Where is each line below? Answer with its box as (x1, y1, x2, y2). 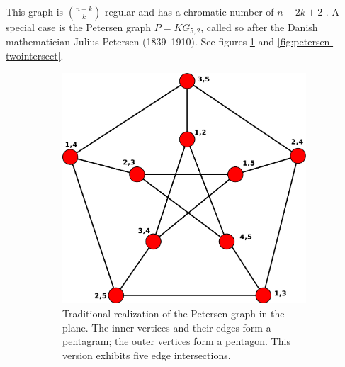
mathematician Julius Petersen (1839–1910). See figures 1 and (6, 34, 275, 49)
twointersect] (6, 48, 61, 63)
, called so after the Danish (200, 20, 318, 34)
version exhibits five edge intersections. (62, 347, 231, 362)
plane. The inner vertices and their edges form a (62, 320, 271, 334)
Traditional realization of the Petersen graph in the (62, 306, 285, 321)
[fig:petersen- (277, 34, 334, 49)
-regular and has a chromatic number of (101, 4, 274, 18)
